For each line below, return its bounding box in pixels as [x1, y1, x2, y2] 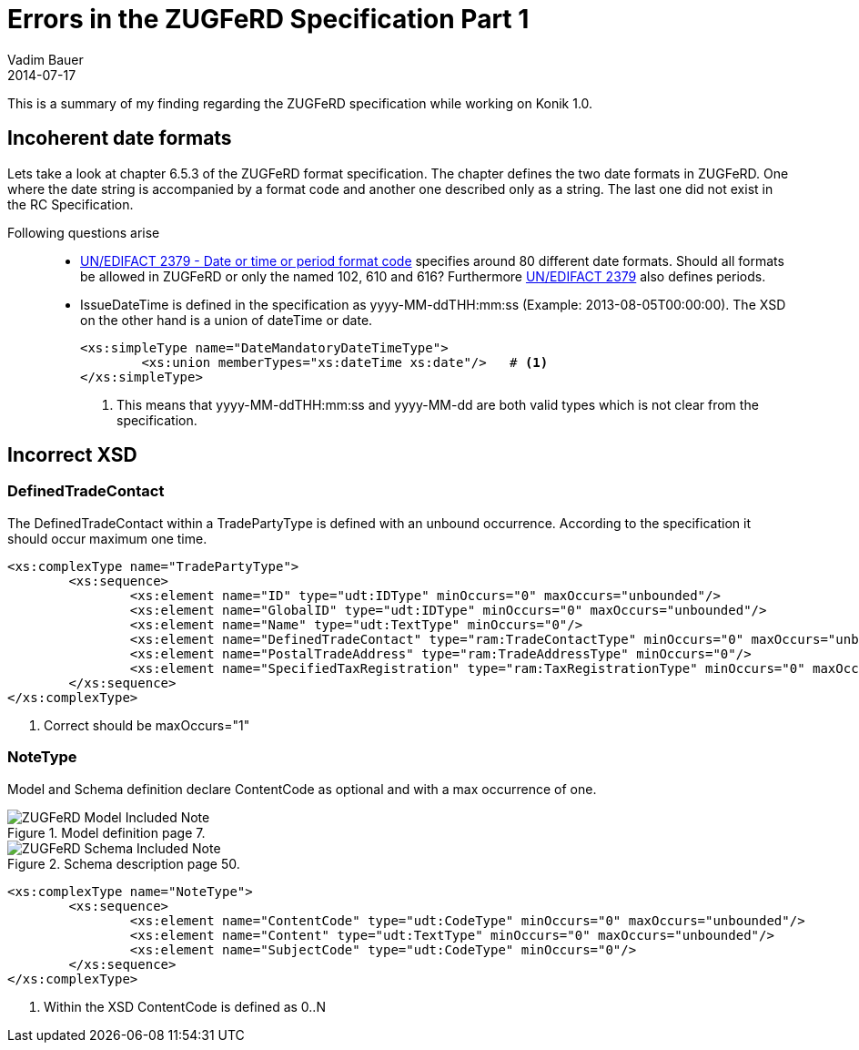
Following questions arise [7, 224, 160, 240]
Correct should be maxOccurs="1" [44, 717, 250, 733]
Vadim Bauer [7, 51, 84, 67]
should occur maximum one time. [7, 530, 207, 546]
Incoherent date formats [7, 127, 232, 150]
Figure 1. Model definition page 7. [7, 824, 206, 841]
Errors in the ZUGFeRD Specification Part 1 [7, 4, 530, 35]
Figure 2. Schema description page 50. [7, 855, 240, 872]
